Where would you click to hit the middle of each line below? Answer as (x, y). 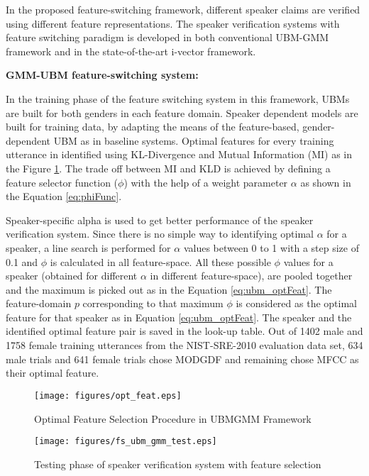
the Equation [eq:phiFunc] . (64, 196)
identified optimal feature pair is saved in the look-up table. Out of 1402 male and (184, 331)
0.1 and (22, 261)
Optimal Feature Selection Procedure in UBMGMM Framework (173, 418)
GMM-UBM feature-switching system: (102, 75)
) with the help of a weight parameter (206, 182)
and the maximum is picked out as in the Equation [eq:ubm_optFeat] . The (169, 289)
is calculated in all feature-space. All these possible (160, 261)
